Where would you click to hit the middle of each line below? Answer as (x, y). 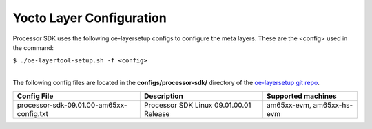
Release (157, 113)
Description (164, 96)
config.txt (32, 113)
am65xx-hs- (333, 105)
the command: (33, 47)
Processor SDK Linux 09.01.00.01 (197, 105)
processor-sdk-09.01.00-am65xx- (72, 105)
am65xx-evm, (289, 105)
